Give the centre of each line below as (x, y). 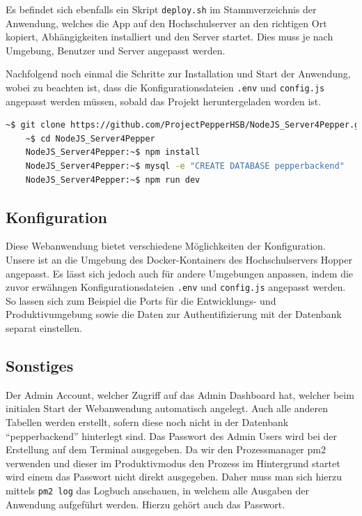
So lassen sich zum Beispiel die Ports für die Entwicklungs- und (141, 300)
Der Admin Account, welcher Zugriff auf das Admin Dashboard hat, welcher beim (180, 394)
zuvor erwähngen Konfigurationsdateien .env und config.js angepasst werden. (176, 287)
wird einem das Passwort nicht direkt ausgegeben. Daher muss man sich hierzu (174, 477)
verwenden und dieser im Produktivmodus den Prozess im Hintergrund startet (173, 463)
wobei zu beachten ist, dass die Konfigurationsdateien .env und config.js (165, 88)
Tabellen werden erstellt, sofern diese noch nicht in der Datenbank (147, 422)
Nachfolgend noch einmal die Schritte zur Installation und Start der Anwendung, (178, 74)
